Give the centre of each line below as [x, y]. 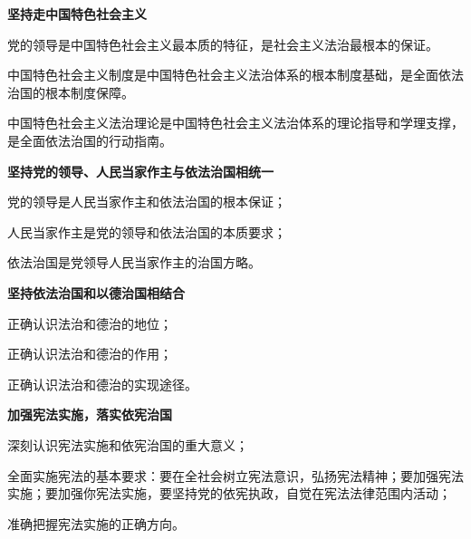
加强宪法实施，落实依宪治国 [90, 414]
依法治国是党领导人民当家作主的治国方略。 [134, 262]
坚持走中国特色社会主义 [77, 14]
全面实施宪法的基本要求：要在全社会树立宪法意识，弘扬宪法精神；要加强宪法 [235, 475]
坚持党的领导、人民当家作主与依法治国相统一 [140, 171]
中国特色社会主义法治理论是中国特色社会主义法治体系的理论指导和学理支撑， [235, 123]
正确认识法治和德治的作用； [90, 354]
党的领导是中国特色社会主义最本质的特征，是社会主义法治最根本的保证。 [223, 44]
